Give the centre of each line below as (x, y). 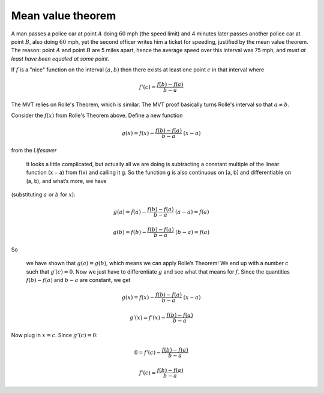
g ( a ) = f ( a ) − (130, 212)
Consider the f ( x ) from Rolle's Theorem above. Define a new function (97, 115)
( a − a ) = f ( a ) (192, 212)
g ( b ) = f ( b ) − (130, 232)
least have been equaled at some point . (60, 58)
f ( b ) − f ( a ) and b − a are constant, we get (78, 280)
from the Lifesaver (34, 151)
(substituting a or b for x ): (43, 194)
